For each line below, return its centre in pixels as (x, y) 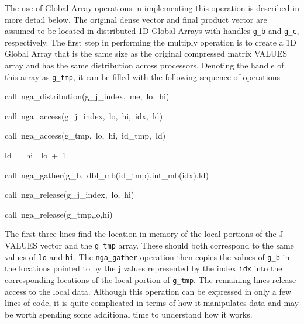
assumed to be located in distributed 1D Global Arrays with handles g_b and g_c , (152, 31)
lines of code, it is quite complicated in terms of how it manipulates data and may (152, 303)
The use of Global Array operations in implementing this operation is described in (152, 8)
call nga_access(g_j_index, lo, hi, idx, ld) (84, 116)
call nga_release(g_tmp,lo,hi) (59, 214)
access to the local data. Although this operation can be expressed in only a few (148, 291)
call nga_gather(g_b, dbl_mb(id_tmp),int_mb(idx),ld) (107, 175)
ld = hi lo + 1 (36, 155)
